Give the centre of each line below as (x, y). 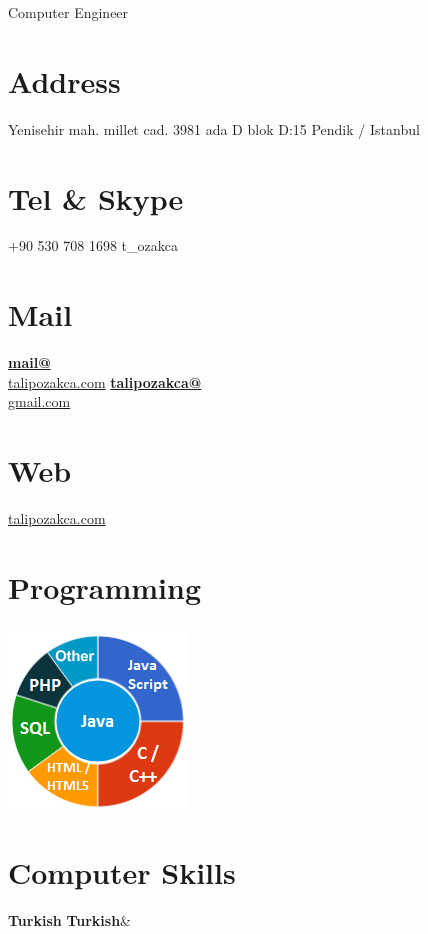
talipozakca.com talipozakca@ (105, 381)
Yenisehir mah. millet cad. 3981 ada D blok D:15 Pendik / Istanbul (214, 128)
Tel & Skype (96, 197)
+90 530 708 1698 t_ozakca (93, 245)
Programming (104, 586)
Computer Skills (122, 871)
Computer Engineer (68, 12)
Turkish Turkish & (70, 919)
